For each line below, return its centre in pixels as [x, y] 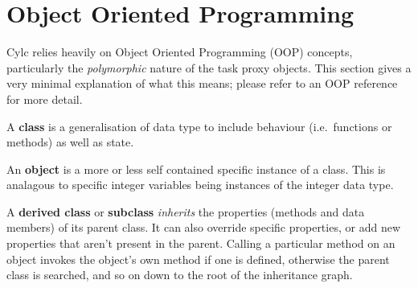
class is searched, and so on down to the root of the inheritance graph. [180, 275]
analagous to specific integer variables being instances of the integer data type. [200, 185]
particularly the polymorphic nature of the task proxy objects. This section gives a [209, 67]
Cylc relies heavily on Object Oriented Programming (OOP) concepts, [180, 52]
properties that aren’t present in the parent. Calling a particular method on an [201, 243]
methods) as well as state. [70, 142]
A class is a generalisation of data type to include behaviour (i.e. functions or [199, 126]
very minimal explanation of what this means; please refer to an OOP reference [202, 83]
